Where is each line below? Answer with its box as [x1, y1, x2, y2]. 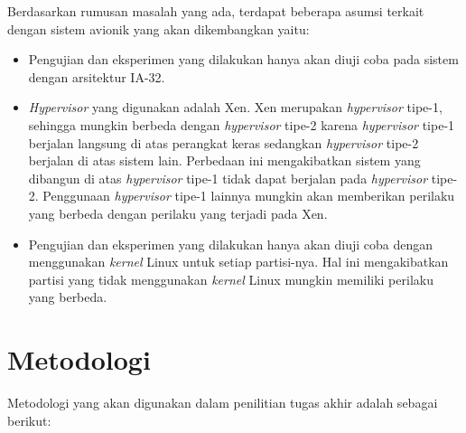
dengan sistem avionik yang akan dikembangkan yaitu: [7, 19, 310, 38]
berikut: [7, 410, 51, 429]
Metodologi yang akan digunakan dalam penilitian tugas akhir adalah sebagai [7, 393, 438, 412]
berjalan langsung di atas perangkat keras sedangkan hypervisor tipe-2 [28, 133, 419, 152]
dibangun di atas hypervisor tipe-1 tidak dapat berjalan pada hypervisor [28, 168, 428, 187]
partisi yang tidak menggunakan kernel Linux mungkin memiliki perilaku [28, 269, 433, 288]
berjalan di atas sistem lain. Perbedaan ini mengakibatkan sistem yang [28, 151, 421, 170]
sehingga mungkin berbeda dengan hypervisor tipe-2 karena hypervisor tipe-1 [28, 115, 455, 134]
